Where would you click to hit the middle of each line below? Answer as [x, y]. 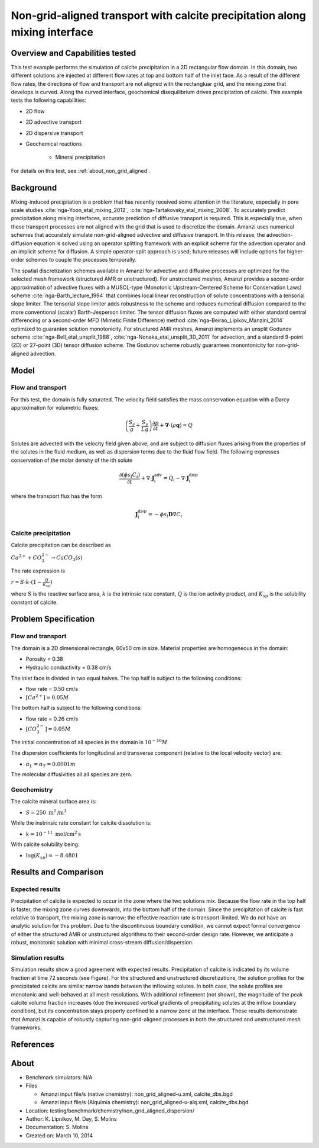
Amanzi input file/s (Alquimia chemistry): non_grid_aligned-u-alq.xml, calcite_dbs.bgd [144, 1102]
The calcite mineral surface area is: [54, 802]
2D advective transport [54, 122]
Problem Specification [53, 619]
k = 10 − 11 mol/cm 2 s [53, 833]
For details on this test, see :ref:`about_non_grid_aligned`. [81, 171]
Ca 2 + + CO [26, 557]
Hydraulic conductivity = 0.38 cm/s [69, 667]
